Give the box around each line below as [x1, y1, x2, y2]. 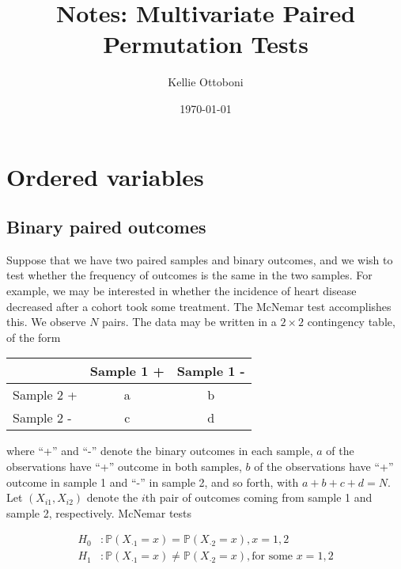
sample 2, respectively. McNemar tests [6, 504, 192, 521]
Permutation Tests [103, 28, 308, 60]
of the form [6, 328, 61, 345]
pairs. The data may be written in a [102, 313, 277, 330]
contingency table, [307, 313, 395, 330]
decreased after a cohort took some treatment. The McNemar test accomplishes [6, 298, 392, 314]
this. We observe [6, 313, 86, 330]
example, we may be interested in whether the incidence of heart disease [6, 283, 357, 299]
